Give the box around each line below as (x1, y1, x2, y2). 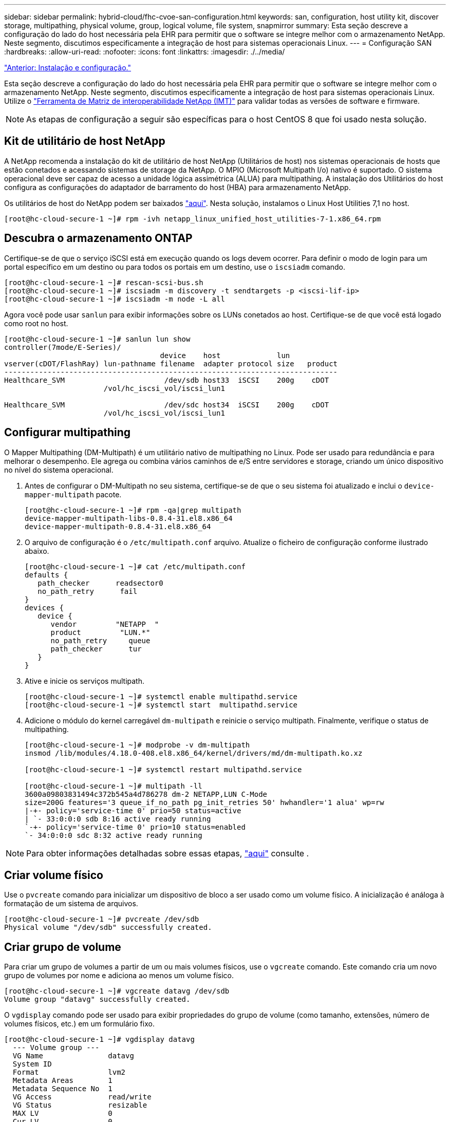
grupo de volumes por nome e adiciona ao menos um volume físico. (4, 971, 234, 980)
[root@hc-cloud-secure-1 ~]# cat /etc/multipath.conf (25, 562, 246, 571)
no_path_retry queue (50, 636, 151, 645)
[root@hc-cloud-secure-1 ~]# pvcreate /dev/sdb (4, 915, 199, 924)
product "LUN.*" (50, 628, 151, 637)
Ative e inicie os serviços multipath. (25, 676, 145, 685)
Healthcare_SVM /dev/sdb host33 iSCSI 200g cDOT (4, 376, 329, 384)
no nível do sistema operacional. (4, 465, 114, 474)
